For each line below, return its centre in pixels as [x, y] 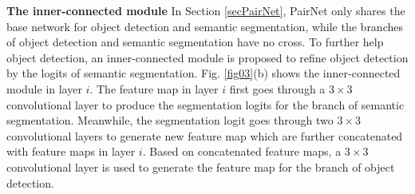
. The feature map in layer [154, 88]
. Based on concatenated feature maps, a [242, 151]
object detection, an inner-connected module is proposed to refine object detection [207, 57]
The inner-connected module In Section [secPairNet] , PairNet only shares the [206, 10]
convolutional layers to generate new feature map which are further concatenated [205, 135]
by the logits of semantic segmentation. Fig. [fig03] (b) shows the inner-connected [204, 73]
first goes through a [277, 88]
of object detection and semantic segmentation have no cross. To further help [195, 42]
